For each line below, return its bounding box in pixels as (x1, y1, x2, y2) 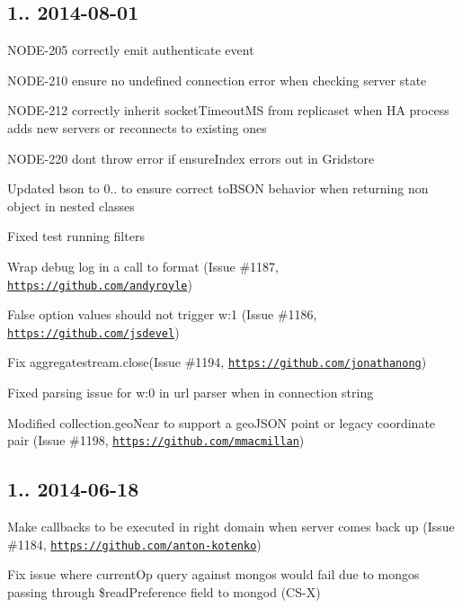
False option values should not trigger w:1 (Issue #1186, (7, 305, 317, 324)
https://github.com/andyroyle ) (7, 274, 192, 293)
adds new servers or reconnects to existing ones (7, 118, 267, 137)
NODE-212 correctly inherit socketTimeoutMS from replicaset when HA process (7, 101, 449, 120)
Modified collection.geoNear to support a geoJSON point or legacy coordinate (7, 413, 436, 432)
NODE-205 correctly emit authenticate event (7, 40, 254, 59)
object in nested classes (7, 196, 135, 215)
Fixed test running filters (7, 227, 145, 246)
